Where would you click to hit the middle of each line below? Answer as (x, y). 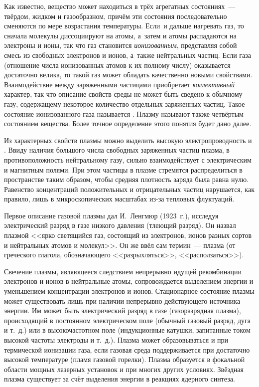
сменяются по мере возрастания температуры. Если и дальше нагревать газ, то (124, 26)
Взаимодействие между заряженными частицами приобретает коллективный (120, 84)
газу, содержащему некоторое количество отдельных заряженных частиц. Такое (125, 103)
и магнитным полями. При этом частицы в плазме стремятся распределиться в (123, 169)
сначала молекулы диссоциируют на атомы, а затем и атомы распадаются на (120, 35)
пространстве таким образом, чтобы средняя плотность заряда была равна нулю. (127, 179)
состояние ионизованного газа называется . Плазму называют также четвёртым (124, 113)
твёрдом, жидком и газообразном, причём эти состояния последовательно (116, 16)
